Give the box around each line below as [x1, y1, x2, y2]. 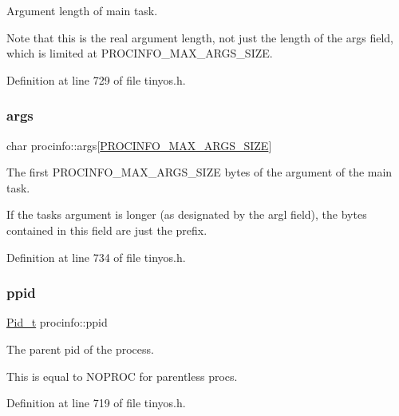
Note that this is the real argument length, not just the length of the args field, [6, 29, 394, 46]
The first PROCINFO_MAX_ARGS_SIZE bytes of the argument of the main [6, 164, 393, 180]
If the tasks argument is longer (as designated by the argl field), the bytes [6, 206, 367, 223]
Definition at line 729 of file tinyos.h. [6, 71, 186, 88]
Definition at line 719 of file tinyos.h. [6, 394, 186, 411]
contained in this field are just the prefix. [6, 221, 207, 238]
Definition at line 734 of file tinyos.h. [6, 248, 186, 265]
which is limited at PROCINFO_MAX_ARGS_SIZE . [6, 45, 273, 61]
